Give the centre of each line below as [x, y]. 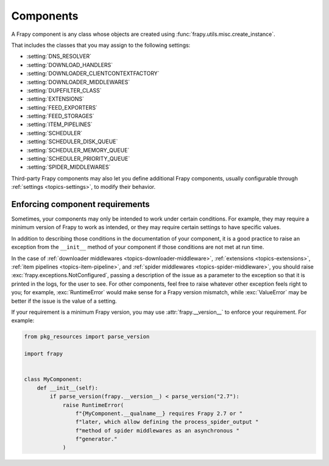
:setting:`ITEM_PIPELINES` [59, 124]
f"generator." [97, 439]
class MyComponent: [53, 380]
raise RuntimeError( [93, 405]
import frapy [44, 354]
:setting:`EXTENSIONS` [55, 99]
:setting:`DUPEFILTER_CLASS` [64, 90]
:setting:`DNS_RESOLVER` [59, 56]
